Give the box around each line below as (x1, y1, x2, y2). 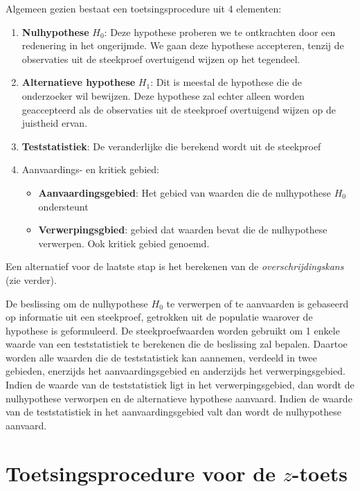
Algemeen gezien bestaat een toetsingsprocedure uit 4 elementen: (6, 1, 282, 15)
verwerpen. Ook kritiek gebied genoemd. (38, 235, 210, 250)
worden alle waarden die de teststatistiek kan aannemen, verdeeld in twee (6, 350, 317, 364)
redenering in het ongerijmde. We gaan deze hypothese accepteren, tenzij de (21, 38, 344, 53)
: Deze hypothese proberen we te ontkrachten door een (104, 24, 336, 39)
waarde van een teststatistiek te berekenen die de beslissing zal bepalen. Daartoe (6, 337, 348, 351)
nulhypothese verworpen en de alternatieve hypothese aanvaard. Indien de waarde (6, 391, 352, 405)
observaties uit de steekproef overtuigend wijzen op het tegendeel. (21, 51, 300, 66)
